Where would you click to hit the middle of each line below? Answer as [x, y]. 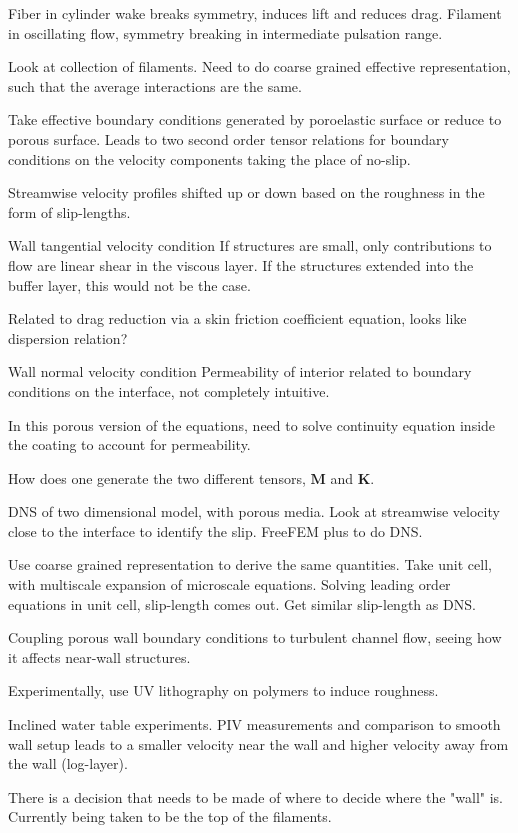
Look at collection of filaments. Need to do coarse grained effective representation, [259, 66]
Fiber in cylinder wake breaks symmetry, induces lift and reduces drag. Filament [255, 13]
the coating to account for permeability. [129, 444]
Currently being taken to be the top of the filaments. [170, 816]
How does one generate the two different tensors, [157, 477]
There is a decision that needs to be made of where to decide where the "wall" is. [255, 796]
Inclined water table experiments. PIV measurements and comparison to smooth [254, 724]
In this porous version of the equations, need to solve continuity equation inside [252, 424]
